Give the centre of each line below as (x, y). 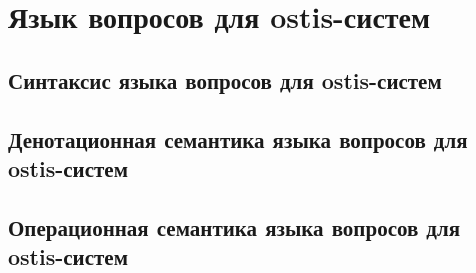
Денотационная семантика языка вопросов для (238, 138)
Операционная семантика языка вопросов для (234, 226)
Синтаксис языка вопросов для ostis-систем (225, 79)
